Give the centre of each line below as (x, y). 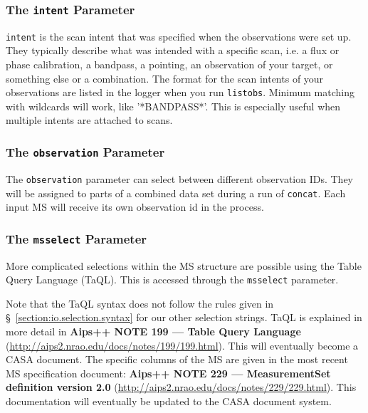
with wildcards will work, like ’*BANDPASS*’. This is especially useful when (173, 106)
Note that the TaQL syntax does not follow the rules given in (140, 303)
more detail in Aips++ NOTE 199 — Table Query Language (153, 331)
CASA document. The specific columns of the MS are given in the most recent (177, 359)
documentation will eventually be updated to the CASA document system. (169, 401)
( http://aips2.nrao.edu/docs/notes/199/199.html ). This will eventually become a (182, 345)
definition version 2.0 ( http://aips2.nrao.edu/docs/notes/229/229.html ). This (181, 387)
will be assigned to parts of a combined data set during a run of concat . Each (176, 193)
